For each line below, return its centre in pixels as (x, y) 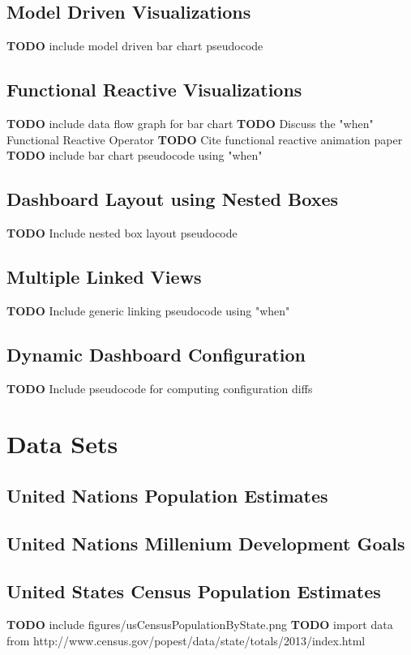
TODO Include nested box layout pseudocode (122, 232)
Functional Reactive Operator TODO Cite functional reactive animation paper (205, 139)
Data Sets (62, 444)
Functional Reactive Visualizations (154, 90)
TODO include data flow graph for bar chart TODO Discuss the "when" (190, 123)
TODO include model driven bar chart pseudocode (135, 46)
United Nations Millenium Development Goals (206, 543)
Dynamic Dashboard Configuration (156, 354)
